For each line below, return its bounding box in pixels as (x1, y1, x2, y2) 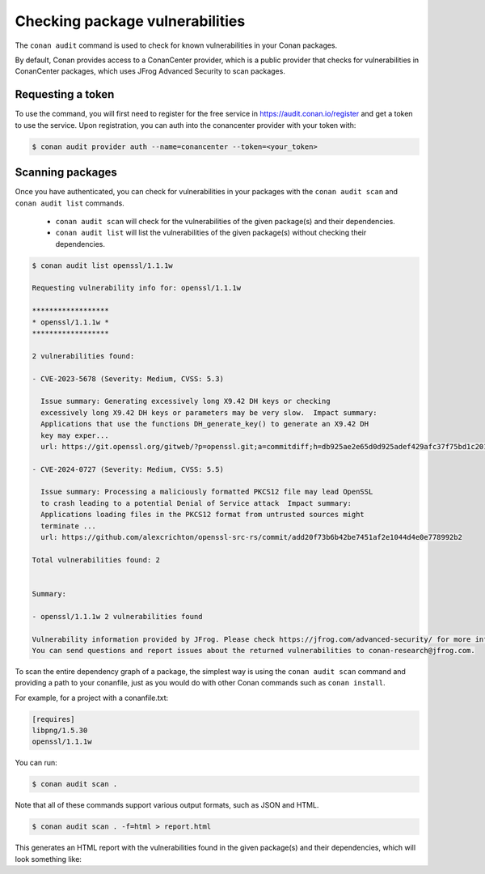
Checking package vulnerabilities (15, 12, 246, 30)
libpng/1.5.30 (32, 726, 88, 736)
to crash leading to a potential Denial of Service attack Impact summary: (40, 499, 352, 507)
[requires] (32, 715, 75, 723)
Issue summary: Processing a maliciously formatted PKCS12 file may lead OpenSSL (40, 487, 373, 497)
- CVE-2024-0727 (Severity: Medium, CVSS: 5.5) (32, 465, 224, 473)
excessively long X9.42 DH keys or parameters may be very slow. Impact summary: (40, 408, 377, 417)
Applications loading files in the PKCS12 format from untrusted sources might (40, 510, 365, 520)
